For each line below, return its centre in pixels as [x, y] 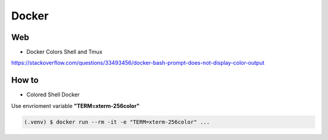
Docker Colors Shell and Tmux [64, 52]
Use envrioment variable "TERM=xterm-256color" [75, 105]
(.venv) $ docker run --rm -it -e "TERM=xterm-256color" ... [117, 122]
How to [25, 80]
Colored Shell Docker [53, 95]
